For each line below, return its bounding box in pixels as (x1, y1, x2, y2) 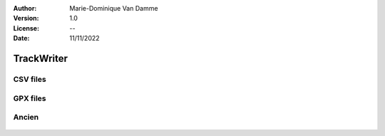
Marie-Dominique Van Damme (69, 4, 158, 12)
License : (13, 23, 39, 32)
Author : (13, 4, 37, 12)
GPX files (13, 93, 46, 103)
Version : (13, 14, 39, 23)
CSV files (13, 74, 46, 84)
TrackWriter (13, 52, 68, 64)
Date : (13, 34, 30, 43)
